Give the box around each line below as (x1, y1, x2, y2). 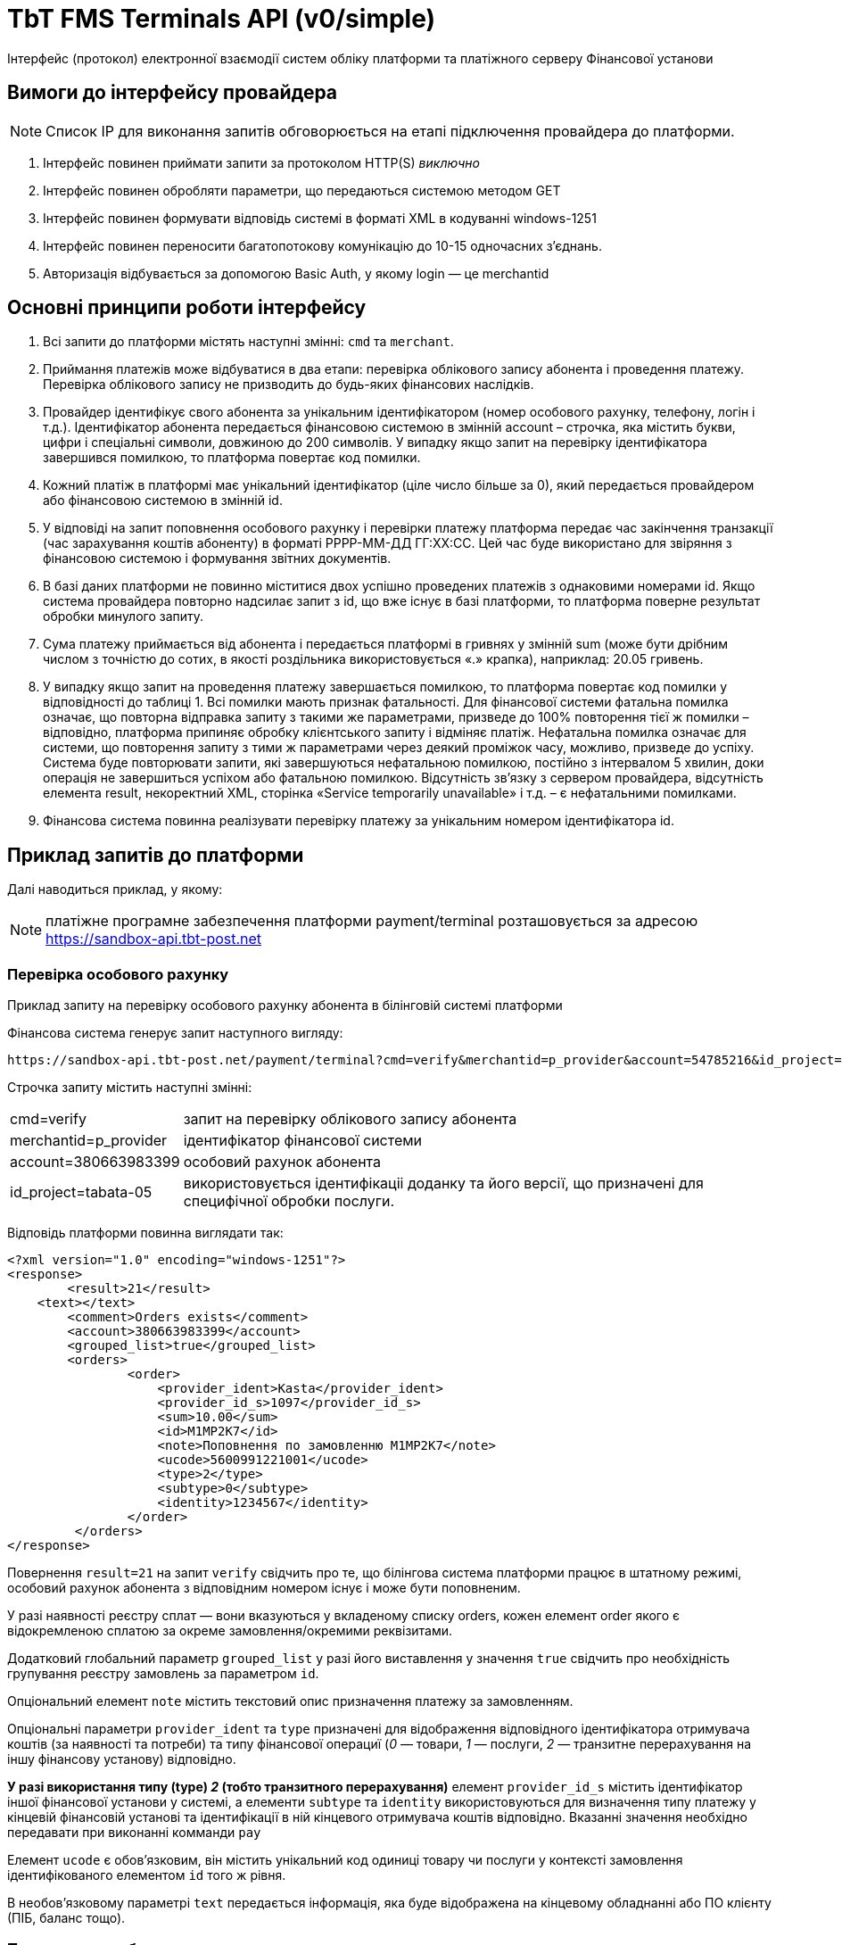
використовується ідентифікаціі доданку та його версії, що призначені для (183, 1174, 704, 1193)
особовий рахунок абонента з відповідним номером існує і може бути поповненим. (7, 1580, 521, 1596)
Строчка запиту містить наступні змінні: (7, 1080, 252, 1096)
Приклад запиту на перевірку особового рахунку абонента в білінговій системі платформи (7, 997, 563, 1014)
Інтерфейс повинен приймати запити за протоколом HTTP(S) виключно (43, 154, 480, 170)
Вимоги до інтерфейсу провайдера (7, 81, 338, 104)
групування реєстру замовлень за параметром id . (7, 1666, 319, 1682)
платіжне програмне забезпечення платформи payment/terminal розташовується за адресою (45, 912, 698, 931)
